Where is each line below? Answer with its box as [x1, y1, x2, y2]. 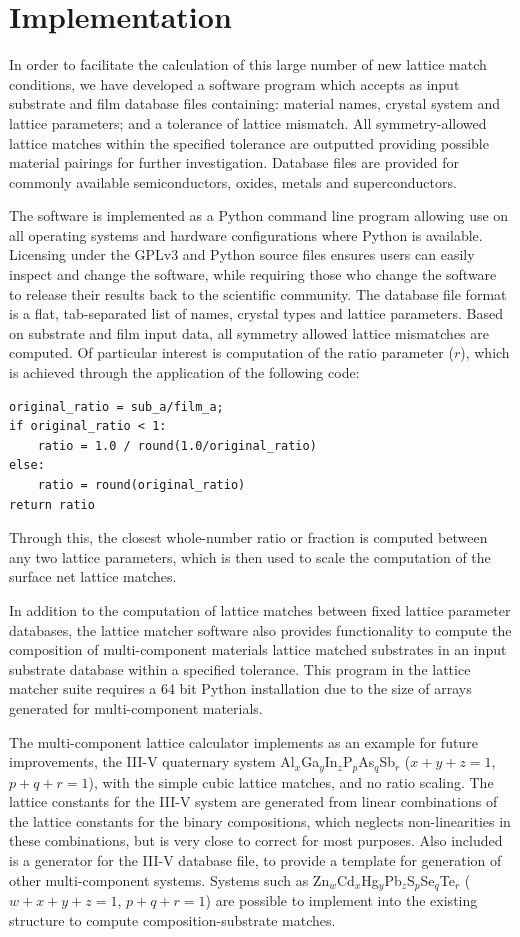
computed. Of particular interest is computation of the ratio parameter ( [9, 342, 454, 363]
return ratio [9, 497, 95, 512]
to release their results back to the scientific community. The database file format [9, 283, 507, 304]
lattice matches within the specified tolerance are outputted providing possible [9, 132, 489, 153]
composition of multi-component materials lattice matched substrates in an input [9, 639, 507, 660]
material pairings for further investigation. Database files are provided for [9, 152, 460, 173]
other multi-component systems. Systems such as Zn [9, 869, 330, 890]
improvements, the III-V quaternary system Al [9, 751, 295, 772]
